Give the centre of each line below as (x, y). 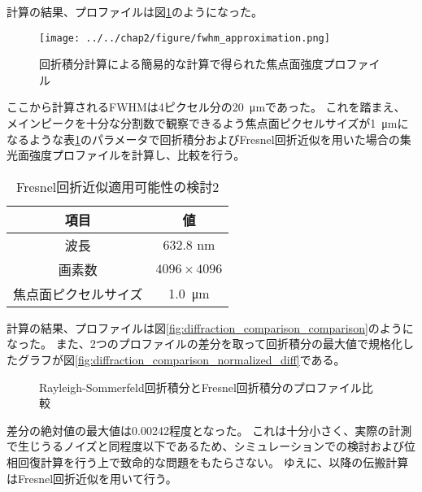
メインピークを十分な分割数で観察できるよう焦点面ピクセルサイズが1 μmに (208, 123)
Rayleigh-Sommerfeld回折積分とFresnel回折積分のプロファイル (200, 387)
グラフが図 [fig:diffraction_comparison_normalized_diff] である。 (181, 359)
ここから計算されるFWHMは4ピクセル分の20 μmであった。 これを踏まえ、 (206, 107)
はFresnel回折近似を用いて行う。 (92, 478)
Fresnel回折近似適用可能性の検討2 (118, 186)
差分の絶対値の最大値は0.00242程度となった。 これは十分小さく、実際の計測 (209, 430)
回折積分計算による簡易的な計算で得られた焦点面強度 (181, 64)
